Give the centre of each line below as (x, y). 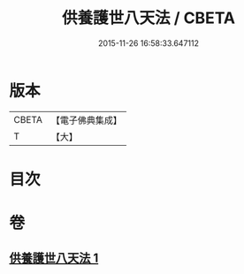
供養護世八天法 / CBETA (149, 18)
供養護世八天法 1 (54, 259)
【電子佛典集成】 (86, 120)
